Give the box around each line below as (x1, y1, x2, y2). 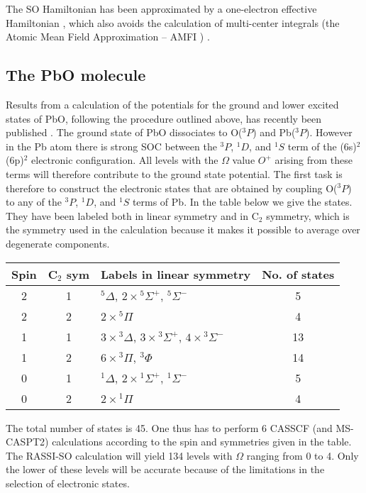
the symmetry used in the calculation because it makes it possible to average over (6, 222, 360, 237)
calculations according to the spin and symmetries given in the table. (52, 434, 352, 449)
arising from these (274, 153, 353, 167)
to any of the (6, 194, 62, 209)
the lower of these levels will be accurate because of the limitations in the (6, 462, 325, 477)
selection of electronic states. (6, 475, 130, 490)
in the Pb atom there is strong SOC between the (6, 138, 217, 153)
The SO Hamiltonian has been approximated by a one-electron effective (6, 1, 317, 16)
